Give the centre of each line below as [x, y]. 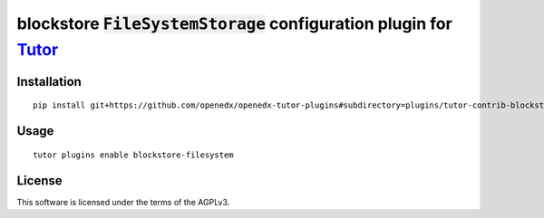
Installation [49, 81]
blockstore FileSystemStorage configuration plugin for [234, 24]
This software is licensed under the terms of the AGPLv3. [123, 202]
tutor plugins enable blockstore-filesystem [134, 155]
